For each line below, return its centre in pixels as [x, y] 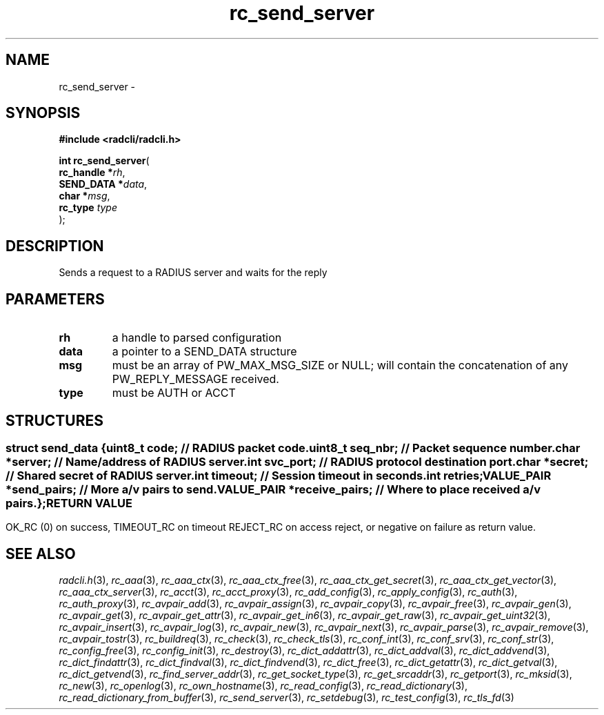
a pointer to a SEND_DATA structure [204, 352]
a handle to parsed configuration [197, 338]
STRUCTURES [54, 420]
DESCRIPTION [55, 246]
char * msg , [84, 196]
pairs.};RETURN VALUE [69, 503]
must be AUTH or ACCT [174, 393]
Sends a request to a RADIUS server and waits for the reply [193, 273]
